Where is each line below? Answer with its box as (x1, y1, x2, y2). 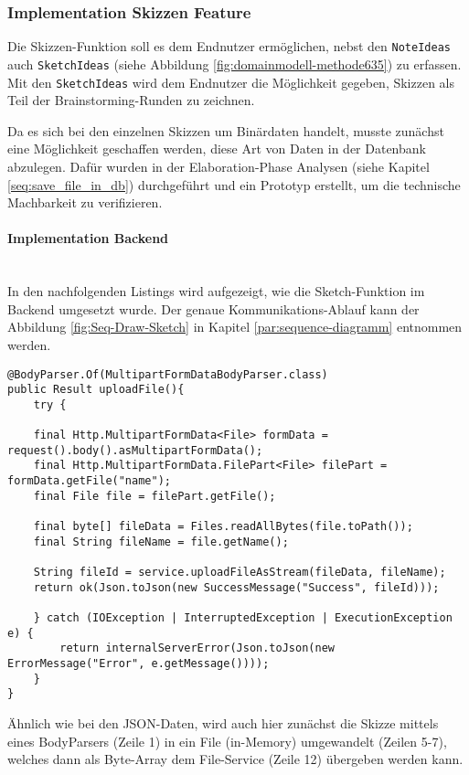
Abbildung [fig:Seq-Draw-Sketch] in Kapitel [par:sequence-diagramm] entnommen (7, 317, 463, 336)
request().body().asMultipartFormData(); (7, 443, 263, 457)
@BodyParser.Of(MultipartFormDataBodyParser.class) (7, 367, 328, 381)
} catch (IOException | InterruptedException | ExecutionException (33, 611, 453, 625)
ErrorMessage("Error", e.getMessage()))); (7, 656, 270, 670)
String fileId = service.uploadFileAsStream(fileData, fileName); (33, 566, 446, 579)
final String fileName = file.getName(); (33, 535, 289, 548)
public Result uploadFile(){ (7, 383, 185, 397)
